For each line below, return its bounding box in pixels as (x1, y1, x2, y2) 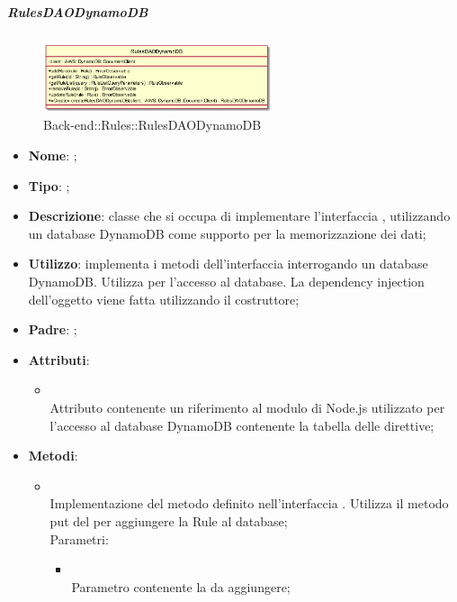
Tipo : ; (28, 176, 70, 195)
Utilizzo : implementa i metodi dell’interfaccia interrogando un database (28, 254, 428, 273)
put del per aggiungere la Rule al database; (49, 511, 288, 530)
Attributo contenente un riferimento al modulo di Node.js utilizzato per (49, 397, 445, 416)
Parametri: (49, 529, 109, 548)
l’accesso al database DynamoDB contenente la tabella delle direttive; (49, 415, 435, 434)
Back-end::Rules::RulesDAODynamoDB (43, 115, 262, 134)
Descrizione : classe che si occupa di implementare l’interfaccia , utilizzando (28, 206, 451, 225)
